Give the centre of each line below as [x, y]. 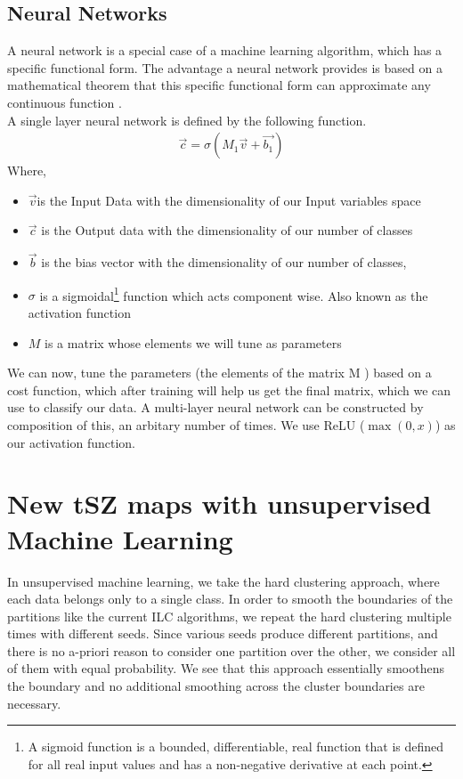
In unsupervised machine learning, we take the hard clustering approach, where [223, 581]
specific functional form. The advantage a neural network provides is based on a [225, 67]
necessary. [34, 703]
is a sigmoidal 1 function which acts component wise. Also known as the [234, 294]
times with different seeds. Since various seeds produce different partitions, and [223, 633]
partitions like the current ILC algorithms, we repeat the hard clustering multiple [229, 616]
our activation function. [71, 442]
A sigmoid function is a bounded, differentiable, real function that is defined [236, 747]
